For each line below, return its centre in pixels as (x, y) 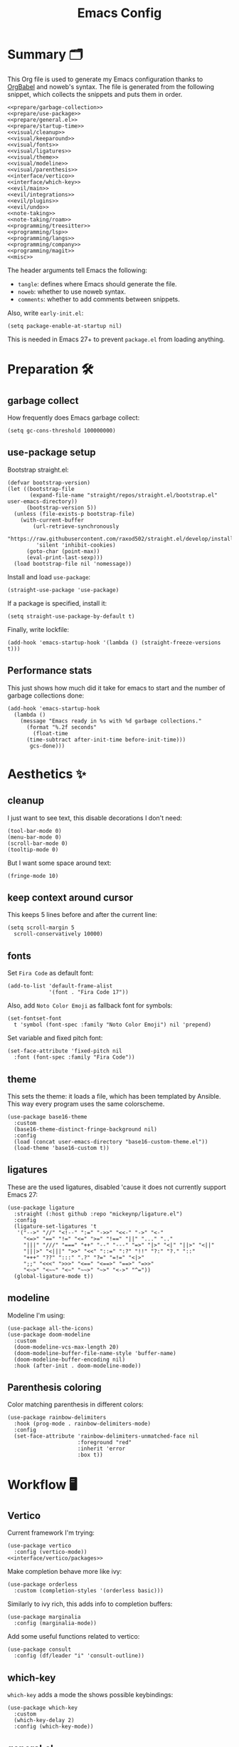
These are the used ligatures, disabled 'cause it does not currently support (117, 1187)
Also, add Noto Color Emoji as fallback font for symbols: (90, 1005)
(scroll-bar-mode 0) (38, 843)
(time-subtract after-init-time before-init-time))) (106, 740)
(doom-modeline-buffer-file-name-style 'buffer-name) (95, 1353)
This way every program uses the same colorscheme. (86, 1104)
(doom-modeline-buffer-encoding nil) (70, 1359)
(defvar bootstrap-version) (49, 482)
